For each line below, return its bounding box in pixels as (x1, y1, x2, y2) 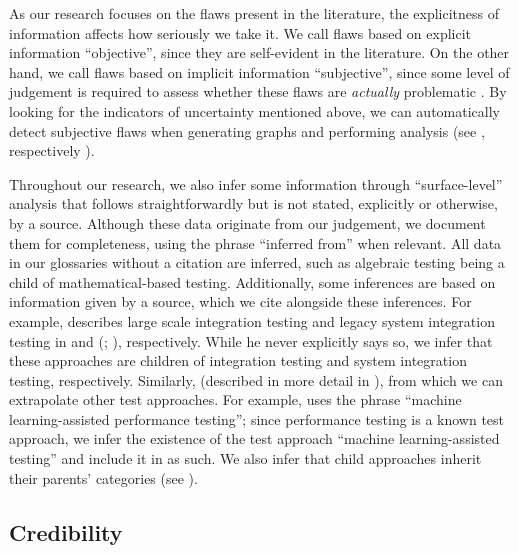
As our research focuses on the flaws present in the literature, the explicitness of (9, 3, 500, 23)
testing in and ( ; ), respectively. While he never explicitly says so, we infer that (9, 330, 493, 351)
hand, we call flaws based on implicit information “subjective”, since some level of (9, 61, 510, 82)
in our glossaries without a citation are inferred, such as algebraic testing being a (9, 252, 505, 273)
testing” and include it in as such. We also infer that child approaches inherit (9, 448, 482, 469)
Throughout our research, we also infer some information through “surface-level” (9, 173, 503, 194)
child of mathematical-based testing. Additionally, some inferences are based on (9, 271, 496, 292)
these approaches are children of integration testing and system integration (9, 350, 467, 371)
